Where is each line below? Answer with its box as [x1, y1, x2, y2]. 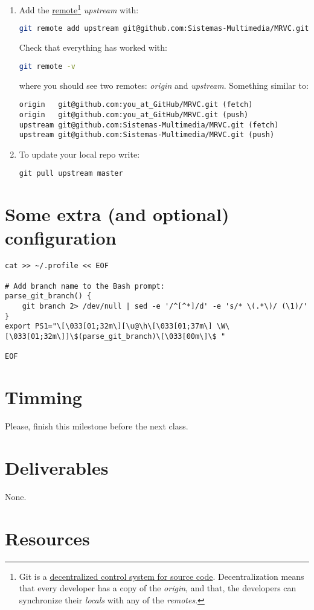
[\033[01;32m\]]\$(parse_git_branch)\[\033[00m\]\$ [5, 332, 217, 341]
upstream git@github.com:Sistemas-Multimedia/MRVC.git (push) [19, 130, 275, 140]
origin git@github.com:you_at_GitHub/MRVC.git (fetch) [19, 100, 253, 109]
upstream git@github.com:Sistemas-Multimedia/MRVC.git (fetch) [19, 120, 279, 129]
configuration [5, 225, 117, 250]
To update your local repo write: [19, 147, 140, 160]
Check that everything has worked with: [19, 41, 167, 54]
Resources [5, 525, 90, 550]
